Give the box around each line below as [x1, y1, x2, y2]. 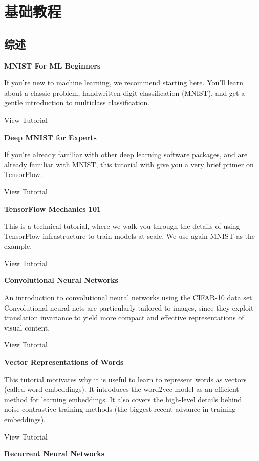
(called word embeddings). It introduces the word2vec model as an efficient [4, 384, 239, 394]
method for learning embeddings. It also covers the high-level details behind [4, 393, 242, 404]
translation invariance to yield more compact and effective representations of [4, 312, 244, 323]
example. [4, 240, 32, 251]
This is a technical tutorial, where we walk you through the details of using [4, 221, 240, 231]
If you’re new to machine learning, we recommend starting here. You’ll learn [4, 77, 243, 88]
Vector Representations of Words [4, 357, 124, 367]
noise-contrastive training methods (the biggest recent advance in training [4, 404, 236, 414]
